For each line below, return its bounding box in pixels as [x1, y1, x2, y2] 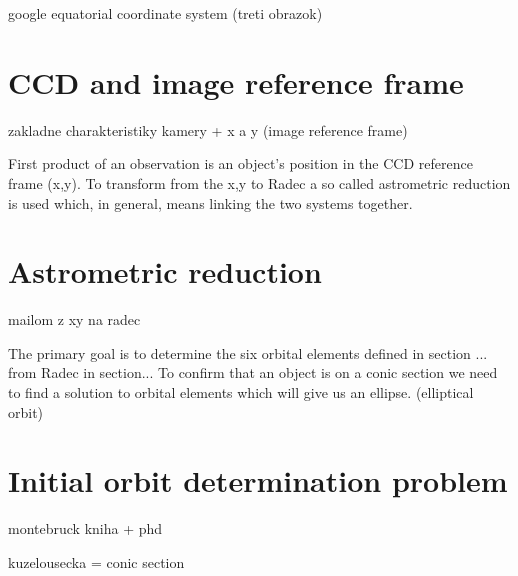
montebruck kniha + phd [8, 518, 163, 539]
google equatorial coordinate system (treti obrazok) [8, 3, 323, 23]
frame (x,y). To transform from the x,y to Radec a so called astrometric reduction [8, 172, 511, 193]
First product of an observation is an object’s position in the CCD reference [8, 153, 473, 174]
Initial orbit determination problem [8, 460, 508, 501]
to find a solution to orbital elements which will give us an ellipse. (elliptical [8, 382, 474, 402]
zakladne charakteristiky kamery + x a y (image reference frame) [8, 119, 408, 140]
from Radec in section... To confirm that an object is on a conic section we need [8, 362, 498, 383]
